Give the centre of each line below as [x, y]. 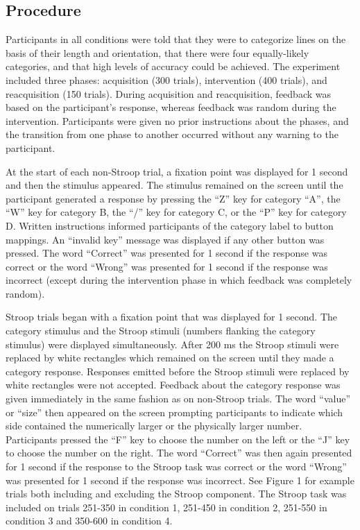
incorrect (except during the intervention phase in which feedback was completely [179, 280]
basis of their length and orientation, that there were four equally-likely [157, 52]
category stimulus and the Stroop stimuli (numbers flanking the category [161, 331]
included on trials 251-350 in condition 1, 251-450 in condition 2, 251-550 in [166, 507]
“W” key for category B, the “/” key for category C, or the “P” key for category [176, 212]
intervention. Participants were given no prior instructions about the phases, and [177, 120]
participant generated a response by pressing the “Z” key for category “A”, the [173, 198]
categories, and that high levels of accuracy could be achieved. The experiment [173, 66]
